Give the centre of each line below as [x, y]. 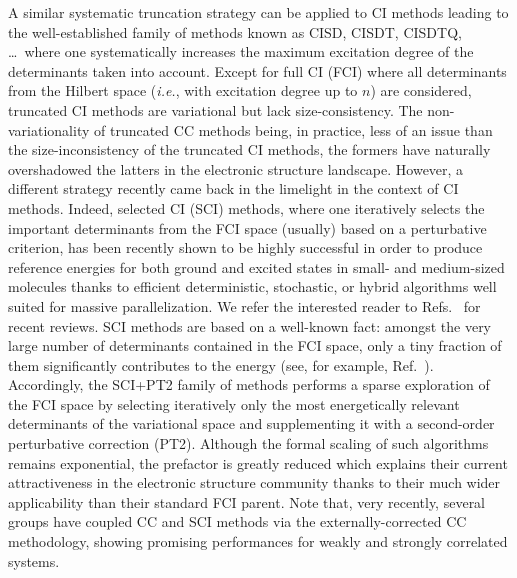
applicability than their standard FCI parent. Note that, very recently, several [247, 501]
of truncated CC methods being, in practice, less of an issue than [293, 129]
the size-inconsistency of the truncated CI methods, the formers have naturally [249, 149]
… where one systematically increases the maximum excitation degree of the [241, 51]
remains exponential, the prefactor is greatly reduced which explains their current [258, 462]
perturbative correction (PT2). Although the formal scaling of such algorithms [248, 443]
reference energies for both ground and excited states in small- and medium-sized [256, 266]
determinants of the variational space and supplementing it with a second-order [251, 423]
